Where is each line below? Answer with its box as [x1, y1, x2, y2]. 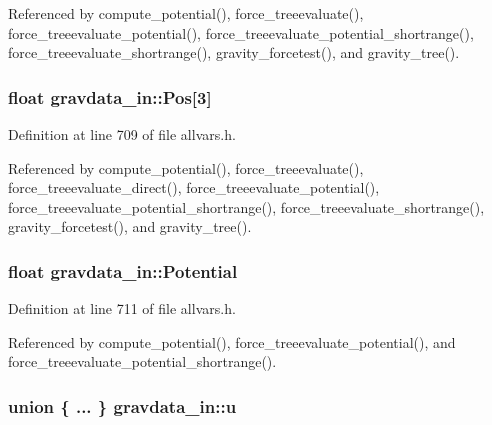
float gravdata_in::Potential [8, 258, 238, 283]
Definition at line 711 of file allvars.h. [8, 298, 236, 319]
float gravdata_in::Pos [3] [8, 84, 212, 109]
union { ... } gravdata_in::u [8, 393, 237, 418]
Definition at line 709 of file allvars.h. [8, 124, 236, 144]
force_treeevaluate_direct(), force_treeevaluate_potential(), [8, 177, 380, 198]
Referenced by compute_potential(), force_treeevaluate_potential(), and [8, 331, 456, 352]
